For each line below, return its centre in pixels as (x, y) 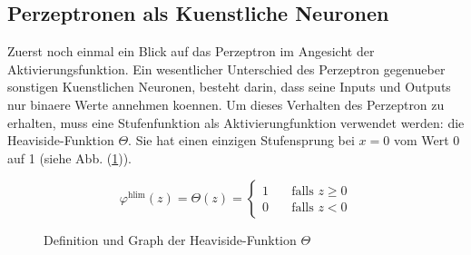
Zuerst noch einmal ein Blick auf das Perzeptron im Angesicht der (191, 51)
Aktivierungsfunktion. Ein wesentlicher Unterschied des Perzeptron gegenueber (226, 69)
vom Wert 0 (427, 140)
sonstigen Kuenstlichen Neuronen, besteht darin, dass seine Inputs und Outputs (229, 87)
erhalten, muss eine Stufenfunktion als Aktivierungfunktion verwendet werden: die (236, 122)
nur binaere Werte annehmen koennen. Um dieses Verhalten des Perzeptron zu (226, 104)
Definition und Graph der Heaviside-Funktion (170, 240)
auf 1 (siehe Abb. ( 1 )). (69, 157)
